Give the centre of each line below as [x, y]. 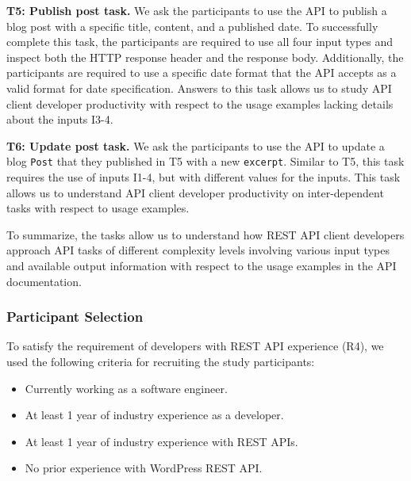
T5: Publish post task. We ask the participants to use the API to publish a [197, 10]
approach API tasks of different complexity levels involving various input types [198, 250]
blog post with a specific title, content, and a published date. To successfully [192, 26]
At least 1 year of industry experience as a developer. [154, 415]
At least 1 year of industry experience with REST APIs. [161, 441]
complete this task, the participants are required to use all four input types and [200, 42]
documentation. [44, 281]
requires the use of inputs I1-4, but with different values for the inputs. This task [204, 177]
